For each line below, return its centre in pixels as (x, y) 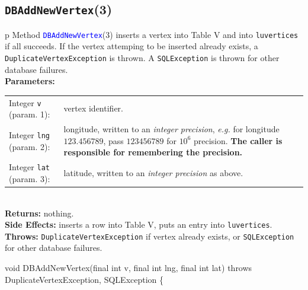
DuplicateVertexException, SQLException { (84, 279)
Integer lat (29, 167)
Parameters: (30, 81)
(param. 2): (30, 146)
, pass (113, 140)
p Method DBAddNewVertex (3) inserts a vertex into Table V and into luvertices (152, 34)
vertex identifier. (93, 108)
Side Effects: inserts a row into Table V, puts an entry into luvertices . (139, 224)
